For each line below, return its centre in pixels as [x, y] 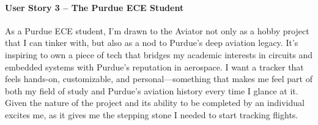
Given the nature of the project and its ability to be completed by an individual [155, 103]
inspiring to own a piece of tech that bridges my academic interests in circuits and [159, 54]
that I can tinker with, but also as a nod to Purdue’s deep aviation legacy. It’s [152, 43]
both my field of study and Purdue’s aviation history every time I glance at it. [152, 90]
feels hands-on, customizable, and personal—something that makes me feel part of [159, 79]
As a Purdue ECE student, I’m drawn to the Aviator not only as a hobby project [157, 30]
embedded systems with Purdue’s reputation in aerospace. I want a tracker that [154, 66]
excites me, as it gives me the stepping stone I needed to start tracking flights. [152, 114]
